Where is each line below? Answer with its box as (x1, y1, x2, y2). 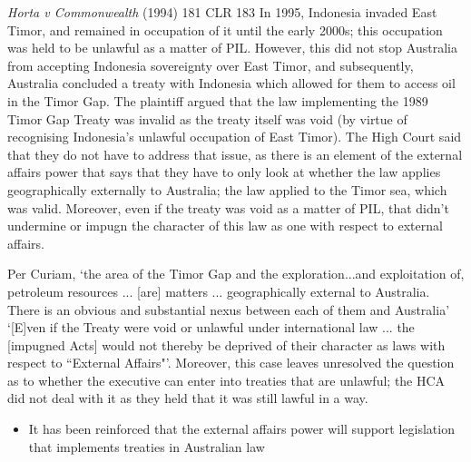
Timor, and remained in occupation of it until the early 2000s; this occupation (7, 20, 443, 39)
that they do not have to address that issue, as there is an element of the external (7, 144, 463, 163)
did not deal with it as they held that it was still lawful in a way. (7, 388, 368, 408)
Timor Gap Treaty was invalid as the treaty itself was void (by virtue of (7, 109, 407, 128)
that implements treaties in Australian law (28, 437, 265, 456)
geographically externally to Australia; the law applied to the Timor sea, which (7, 180, 447, 199)
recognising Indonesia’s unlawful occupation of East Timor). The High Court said (7, 127, 462, 146)
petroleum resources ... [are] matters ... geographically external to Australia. (7, 281, 430, 300)
